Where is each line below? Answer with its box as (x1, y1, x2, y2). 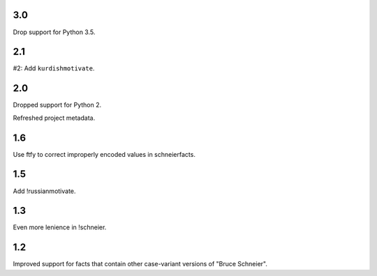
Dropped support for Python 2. (13, 101, 101, 109)
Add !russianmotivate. (13, 187, 76, 195)
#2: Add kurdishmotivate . (13, 64, 95, 72)
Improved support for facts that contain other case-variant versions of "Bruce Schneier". (13, 260, 268, 268)
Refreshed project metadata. (13, 114, 96, 122)
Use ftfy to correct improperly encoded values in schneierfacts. (13, 150, 195, 158)
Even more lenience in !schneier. (13, 223, 107, 231)
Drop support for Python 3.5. (13, 28, 96, 36)
